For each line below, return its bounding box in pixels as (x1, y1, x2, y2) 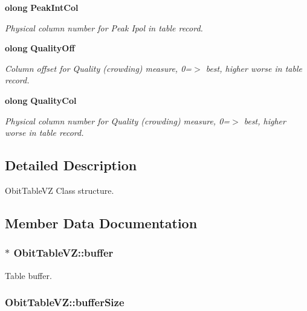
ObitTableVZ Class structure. (5, 184, 114, 196)
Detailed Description (5, 156, 137, 175)
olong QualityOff (5, 42, 75, 54)
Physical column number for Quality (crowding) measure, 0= (5, 114, 230, 127)
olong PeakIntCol (5, 1, 79, 13)
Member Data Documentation (5, 213, 198, 232)
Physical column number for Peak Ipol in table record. (5, 21, 203, 34)
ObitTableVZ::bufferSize (5, 295, 124, 310)
